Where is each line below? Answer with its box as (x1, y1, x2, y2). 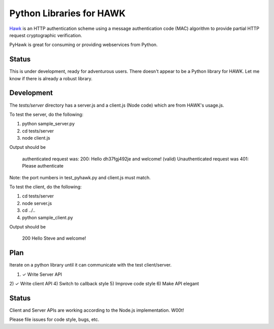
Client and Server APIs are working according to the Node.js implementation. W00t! (9, 307, 184, 313)
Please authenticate (22, 163, 63, 169)
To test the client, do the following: (9, 184, 82, 190)
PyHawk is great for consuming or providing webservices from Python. (9, 42, 158, 48)
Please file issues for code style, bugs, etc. (9, 316, 99, 322)
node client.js (22, 135, 50, 141)
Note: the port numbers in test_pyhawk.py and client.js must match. (9, 174, 151, 180)
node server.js (22, 200, 52, 206)
